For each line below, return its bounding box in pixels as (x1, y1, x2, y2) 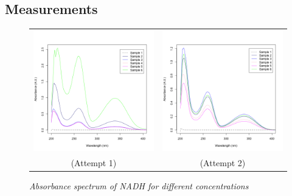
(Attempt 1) (71, 156, 117, 169)
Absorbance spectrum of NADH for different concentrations (29, 179, 249, 192)
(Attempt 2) (200, 156, 246, 169)
